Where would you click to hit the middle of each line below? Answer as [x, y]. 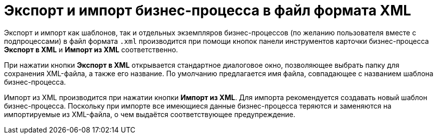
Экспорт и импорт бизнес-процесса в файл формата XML [208, 10]
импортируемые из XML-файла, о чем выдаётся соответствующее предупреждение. [150, 114]
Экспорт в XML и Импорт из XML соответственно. [91, 49]
